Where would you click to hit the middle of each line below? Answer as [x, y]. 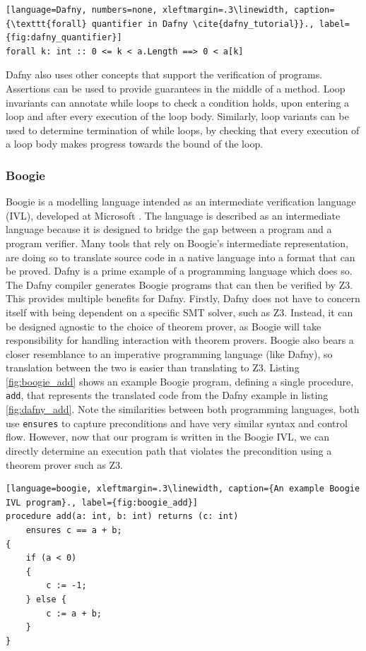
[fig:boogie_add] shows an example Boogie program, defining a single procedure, [180, 381]
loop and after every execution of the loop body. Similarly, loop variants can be [177, 116]
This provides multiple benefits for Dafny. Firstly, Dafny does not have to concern [183, 298]
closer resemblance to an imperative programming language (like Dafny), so [169, 353]
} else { [46, 599]
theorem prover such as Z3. [64, 464]
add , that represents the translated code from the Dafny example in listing [167, 395]
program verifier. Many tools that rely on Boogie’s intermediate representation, [177, 243]
